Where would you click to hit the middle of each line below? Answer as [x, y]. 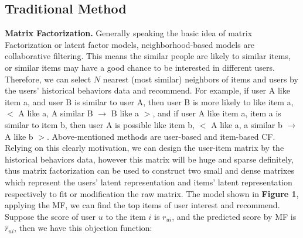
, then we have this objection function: [83, 228]
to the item [126, 216]
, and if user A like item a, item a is [217, 113]
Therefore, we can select [48, 79]
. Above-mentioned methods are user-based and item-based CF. [161, 136]
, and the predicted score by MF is [234, 216]
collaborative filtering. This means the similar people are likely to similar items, [148, 56]
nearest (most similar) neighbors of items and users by [200, 79]
